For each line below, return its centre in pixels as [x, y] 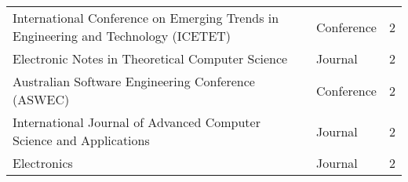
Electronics [43, 163]
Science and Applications [81, 140]
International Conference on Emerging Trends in [146, 18]
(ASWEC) [41, 99]
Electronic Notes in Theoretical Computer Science [150, 58]
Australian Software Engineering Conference [134, 81]
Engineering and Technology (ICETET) [122, 36]
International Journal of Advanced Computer [137, 122]
